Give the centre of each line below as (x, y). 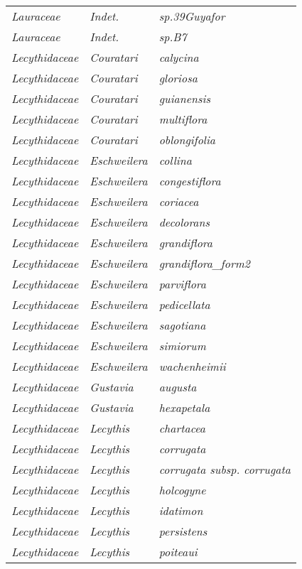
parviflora (182, 284)
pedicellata (184, 304)
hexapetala (184, 407)
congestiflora (190, 181)
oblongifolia (187, 140)
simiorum (182, 346)
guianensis (185, 98)
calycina (179, 57)
